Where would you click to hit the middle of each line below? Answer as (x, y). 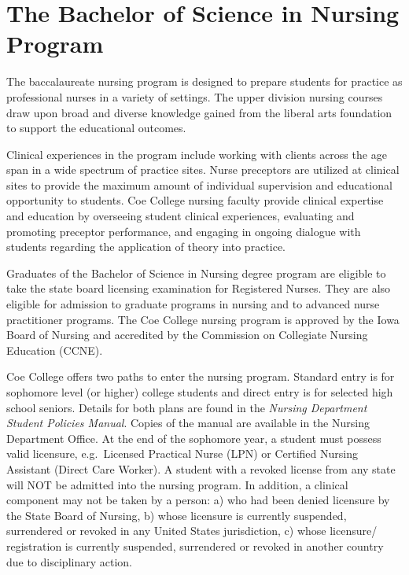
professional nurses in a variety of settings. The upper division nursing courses (195, 96)
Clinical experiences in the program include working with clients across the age (197, 154)
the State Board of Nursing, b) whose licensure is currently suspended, (177, 515)
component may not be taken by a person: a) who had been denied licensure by (198, 500)
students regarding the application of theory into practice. (146, 247)
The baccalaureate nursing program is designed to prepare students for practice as (204, 81)
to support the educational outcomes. (96, 128)
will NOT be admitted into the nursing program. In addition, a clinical (177, 484)
